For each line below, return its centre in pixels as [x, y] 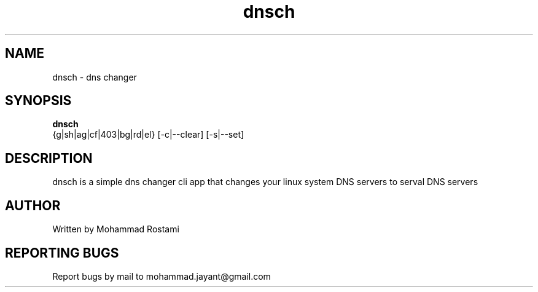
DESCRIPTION [49, 158]
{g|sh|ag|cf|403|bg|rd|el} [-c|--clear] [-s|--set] [148, 135]
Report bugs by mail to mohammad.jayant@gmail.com [162, 276]
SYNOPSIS [38, 101]
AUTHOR [33, 205]
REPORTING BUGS [62, 253]
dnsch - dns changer [95, 77]
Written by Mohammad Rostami [116, 229]
